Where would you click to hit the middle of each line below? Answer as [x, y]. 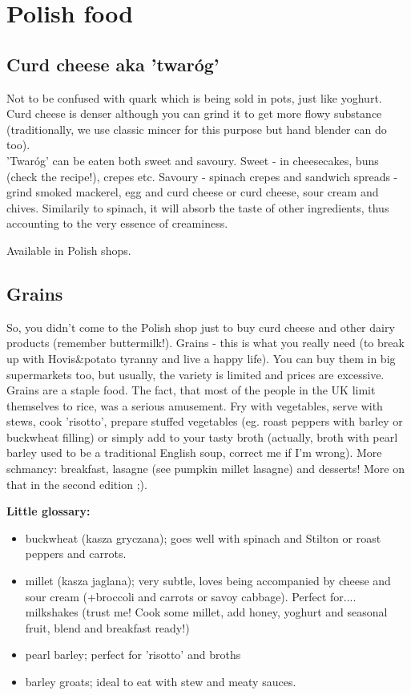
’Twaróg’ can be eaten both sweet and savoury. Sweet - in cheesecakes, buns [193, 160]
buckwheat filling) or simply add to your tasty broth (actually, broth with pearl [202, 436]
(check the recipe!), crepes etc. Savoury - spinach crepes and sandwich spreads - [202, 176]
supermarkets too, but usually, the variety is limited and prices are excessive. [195, 374]
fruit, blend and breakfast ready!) [107, 627]
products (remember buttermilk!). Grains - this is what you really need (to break [205, 343]
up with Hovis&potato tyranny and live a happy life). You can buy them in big [201, 358]
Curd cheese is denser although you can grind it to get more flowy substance [194, 113]
